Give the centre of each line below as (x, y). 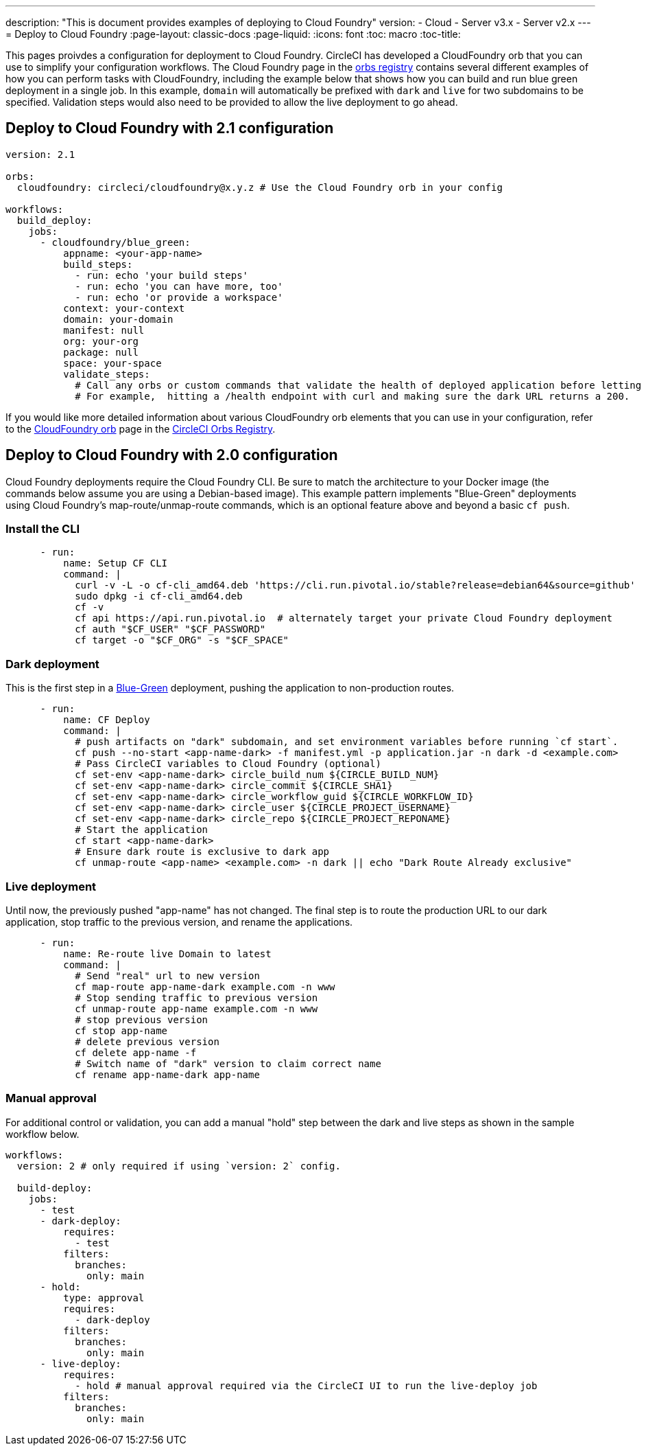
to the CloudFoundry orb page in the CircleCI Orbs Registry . (141, 429)
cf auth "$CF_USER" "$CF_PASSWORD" (170, 629)
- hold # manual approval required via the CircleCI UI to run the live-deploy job (306, 1385)
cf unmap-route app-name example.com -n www (196, 1008)
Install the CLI (43, 529)
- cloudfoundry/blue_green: (115, 242)
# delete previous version (147, 1041)
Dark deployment (52, 664)
